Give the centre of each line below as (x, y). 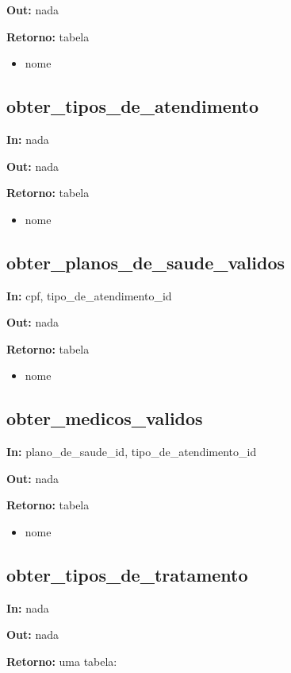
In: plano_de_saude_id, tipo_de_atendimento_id (132, 452)
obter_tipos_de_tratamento (127, 574)
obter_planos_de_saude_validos (146, 262)
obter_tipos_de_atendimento (133, 106)
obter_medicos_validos (105, 418)
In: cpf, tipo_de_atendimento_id (89, 295)
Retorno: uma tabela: (62, 661)
